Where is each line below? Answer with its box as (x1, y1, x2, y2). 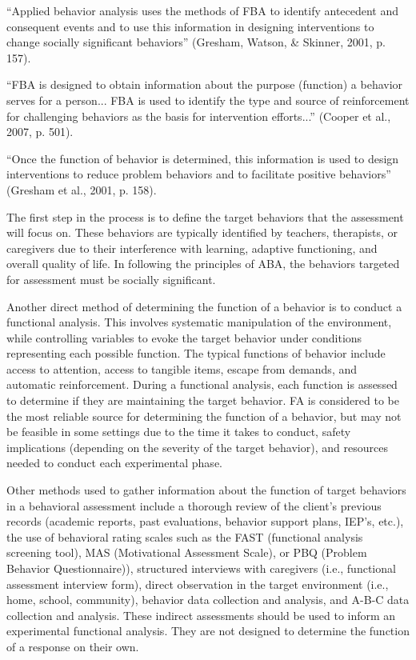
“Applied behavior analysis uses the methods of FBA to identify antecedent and (6, 2, 399, 18)
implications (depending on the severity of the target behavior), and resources (6, 438, 388, 455)
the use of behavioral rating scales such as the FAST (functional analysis (6, 528, 363, 545)
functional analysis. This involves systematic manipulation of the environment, (6, 314, 392, 330)
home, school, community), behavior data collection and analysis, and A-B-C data (6, 591, 410, 608)
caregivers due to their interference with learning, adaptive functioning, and (6, 239, 378, 256)
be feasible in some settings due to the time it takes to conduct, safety (6, 423, 351, 440)
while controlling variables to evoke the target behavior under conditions (6, 329, 362, 346)
